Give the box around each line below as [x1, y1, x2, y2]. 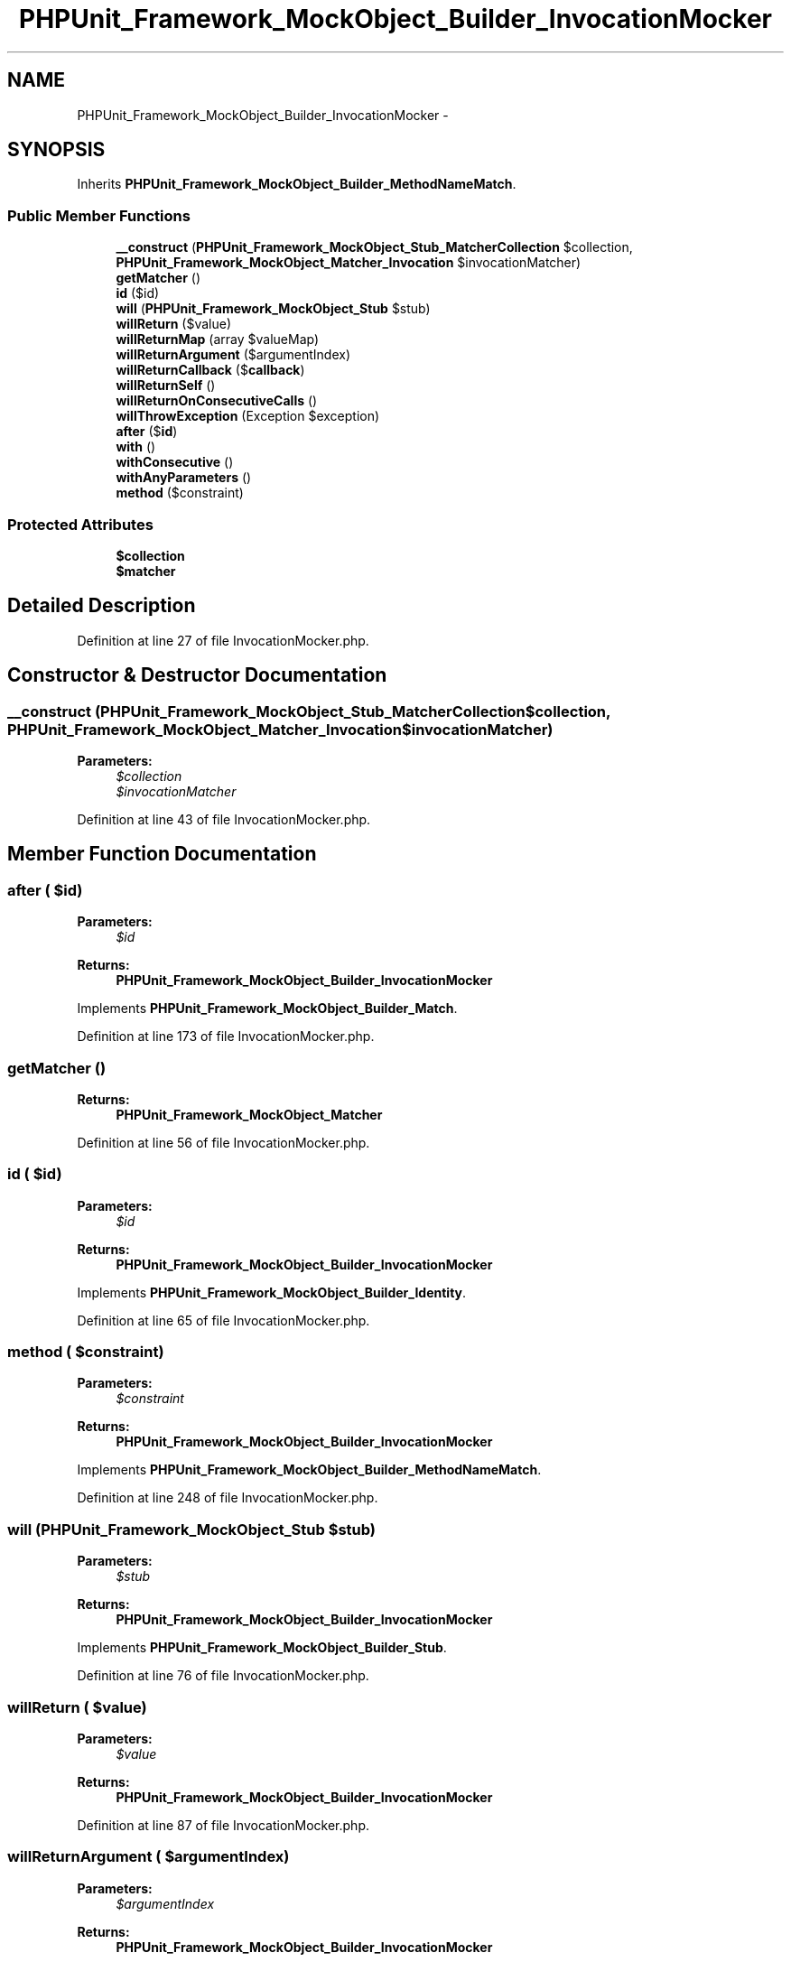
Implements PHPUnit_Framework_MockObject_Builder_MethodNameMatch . [77, 1462, 542, 1478]
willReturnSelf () [116, 377, 216, 394]
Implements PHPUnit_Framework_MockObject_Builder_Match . [77, 1000, 458, 1017]
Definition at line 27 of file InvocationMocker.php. [77, 632, 369, 648]
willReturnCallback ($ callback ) [116, 362, 305, 378]
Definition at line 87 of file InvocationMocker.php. [77, 1817, 369, 1833]
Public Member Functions [7, 206, 191, 225]
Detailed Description [7, 594, 196, 618]
